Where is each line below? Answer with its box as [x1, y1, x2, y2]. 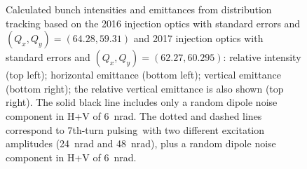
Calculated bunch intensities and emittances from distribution [6, 2, 272, 16]
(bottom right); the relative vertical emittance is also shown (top [6, 81, 284, 95]
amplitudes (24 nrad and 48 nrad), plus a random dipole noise [6, 136, 276, 151]
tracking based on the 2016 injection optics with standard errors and [6, 15, 301, 30]
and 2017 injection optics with [133, 31, 264, 46]
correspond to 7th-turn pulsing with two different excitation [6, 122, 265, 137]
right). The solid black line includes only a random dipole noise [6, 95, 278, 109]
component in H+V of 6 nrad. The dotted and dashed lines [6, 108, 262, 123]
